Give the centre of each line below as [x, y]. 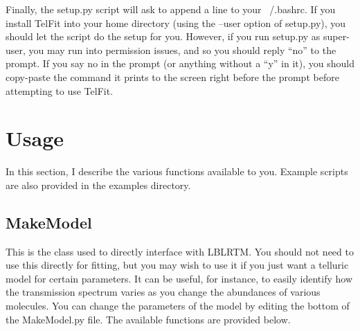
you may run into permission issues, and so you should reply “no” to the [182, 50]
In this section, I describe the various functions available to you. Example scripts [177, 171]
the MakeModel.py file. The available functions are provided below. [148, 319]
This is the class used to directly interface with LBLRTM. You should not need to [180, 251]
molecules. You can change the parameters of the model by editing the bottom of [178, 306]
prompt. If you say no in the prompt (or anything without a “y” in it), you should [180, 63]
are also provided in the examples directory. [98, 185]
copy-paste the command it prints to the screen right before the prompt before [172, 77]
